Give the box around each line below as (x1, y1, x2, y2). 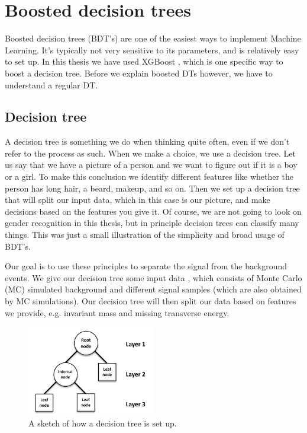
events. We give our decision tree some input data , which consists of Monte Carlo (5, 271, 302, 284)
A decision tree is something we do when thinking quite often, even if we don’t (5, 135, 290, 148)
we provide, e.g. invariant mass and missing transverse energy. (5, 306, 230, 319)
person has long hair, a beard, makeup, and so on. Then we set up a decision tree (5, 182, 300, 194)
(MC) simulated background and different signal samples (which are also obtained (5, 283, 302, 295)
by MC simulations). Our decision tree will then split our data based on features (5, 295, 296, 307)
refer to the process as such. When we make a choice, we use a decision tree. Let (5, 147, 296, 159)
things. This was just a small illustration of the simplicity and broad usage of (5, 228, 285, 241)
